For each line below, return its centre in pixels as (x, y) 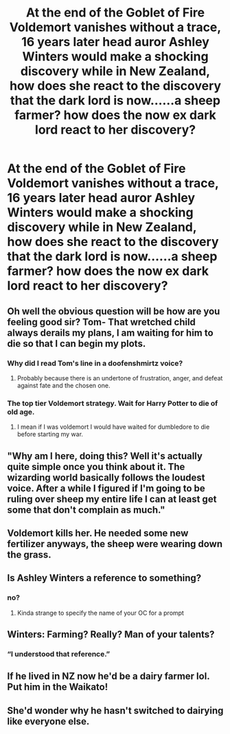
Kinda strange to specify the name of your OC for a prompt (100, 613)
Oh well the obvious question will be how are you (114, 311)
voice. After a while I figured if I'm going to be (106, 488)
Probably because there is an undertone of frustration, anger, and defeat (120, 378)
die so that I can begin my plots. (77, 344)
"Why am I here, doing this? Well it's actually (105, 456)
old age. (21, 411)
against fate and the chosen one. (64, 385)
